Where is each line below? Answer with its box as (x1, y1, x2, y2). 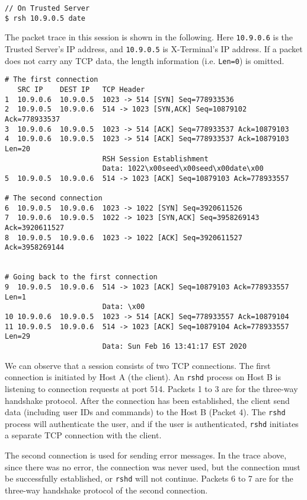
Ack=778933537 (5, 114, 60, 123)
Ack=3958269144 (5, 243, 65, 252)
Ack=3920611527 (5, 224, 65, 233)
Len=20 (5, 144, 30, 153)
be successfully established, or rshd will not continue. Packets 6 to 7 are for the (5, 472, 293, 485)
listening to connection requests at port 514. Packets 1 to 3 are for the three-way (5, 382, 298, 394)
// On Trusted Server (5, 4, 90, 12)
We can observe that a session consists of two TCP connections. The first (5, 359, 271, 371)
